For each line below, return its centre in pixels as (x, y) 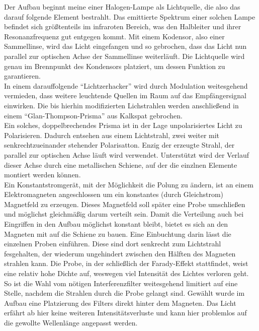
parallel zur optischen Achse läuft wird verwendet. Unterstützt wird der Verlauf (127, 154)
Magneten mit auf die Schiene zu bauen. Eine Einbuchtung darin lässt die (118, 234)
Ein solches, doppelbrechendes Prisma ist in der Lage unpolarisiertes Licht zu (123, 125)
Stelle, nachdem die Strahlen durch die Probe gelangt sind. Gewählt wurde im (124, 293)
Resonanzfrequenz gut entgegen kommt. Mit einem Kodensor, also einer (114, 36)
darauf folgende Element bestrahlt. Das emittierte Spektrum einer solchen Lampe (130, 16)
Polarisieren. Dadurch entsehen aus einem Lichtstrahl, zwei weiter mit (112, 135)
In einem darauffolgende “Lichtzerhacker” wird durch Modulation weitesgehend (126, 85)
